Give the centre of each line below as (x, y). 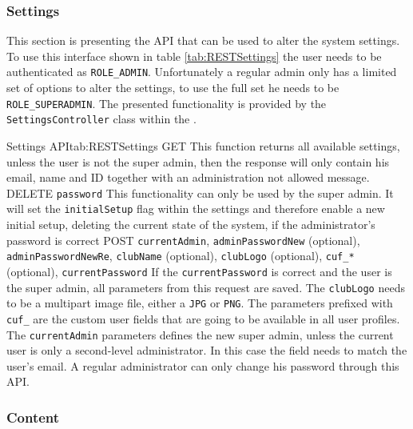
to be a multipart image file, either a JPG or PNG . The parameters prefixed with (200, 303)
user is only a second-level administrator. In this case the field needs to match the (207, 350)
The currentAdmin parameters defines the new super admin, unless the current (200, 334)
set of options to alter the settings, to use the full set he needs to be (173, 88)
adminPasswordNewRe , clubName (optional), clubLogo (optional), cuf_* (181, 256)
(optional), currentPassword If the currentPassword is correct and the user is (199, 271)
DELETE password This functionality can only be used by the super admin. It (200, 192)
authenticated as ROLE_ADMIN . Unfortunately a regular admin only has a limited (202, 72)
